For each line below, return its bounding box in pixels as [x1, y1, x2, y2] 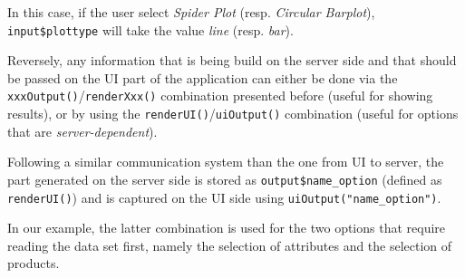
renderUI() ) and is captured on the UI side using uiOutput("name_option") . [7, 187, 441, 206]
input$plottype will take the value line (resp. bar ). [7, 20, 294, 39]
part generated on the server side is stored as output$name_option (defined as [7, 169, 442, 188]
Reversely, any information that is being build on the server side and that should [7, 51, 457, 70]
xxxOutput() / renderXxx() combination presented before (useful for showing [7, 86, 433, 105]
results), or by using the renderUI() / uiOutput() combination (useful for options [7, 104, 459, 123]
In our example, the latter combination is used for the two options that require [7, 218, 446, 237]
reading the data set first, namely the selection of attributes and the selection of [7, 235, 452, 254]
